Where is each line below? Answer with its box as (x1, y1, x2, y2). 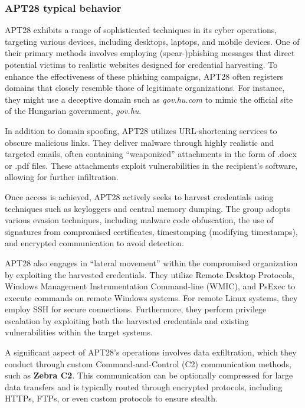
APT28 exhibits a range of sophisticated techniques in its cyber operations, (5, 24, 277, 36)
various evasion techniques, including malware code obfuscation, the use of (5, 214, 274, 226)
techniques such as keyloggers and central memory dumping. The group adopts (5, 202, 290, 214)
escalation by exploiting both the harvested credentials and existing (5, 314, 249, 327)
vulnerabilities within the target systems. (5, 326, 153, 338)
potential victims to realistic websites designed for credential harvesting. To (5, 58, 278, 70)
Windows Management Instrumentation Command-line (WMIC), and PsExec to (5, 280, 296, 292)
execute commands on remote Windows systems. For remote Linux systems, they (5, 291, 298, 303)
